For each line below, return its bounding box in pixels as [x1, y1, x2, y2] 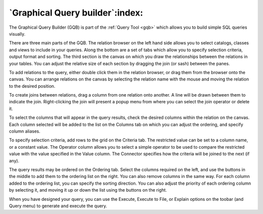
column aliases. [9, 128, 41, 134]
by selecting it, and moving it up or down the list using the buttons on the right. [9, 187, 167, 193]
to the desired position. [9, 83, 56, 89]
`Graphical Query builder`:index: [9, 7, 143, 18]
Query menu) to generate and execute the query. [9, 203, 107, 209]
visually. [9, 31, 25, 37]
